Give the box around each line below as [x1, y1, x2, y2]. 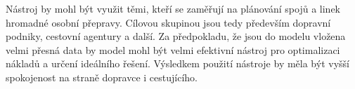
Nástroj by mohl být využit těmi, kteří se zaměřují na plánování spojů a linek [6, 1, 340, 15]
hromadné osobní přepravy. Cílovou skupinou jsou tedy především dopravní [6, 15, 331, 29]
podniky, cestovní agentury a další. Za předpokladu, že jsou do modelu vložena [6, 29, 346, 43]
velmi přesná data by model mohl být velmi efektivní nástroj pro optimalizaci [6, 42, 340, 57]
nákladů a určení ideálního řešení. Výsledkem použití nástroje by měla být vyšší [6, 56, 349, 71]
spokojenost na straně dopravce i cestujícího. [6, 69, 198, 84]
